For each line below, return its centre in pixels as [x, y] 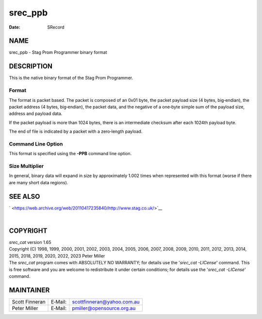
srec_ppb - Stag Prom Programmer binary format [58, 52]
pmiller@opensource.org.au [104, 308]
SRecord [56, 27]
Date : [15, 27]
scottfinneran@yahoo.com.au [106, 302]
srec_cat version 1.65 [30, 242]
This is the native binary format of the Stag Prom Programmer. [71, 78]
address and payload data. [36, 113]
